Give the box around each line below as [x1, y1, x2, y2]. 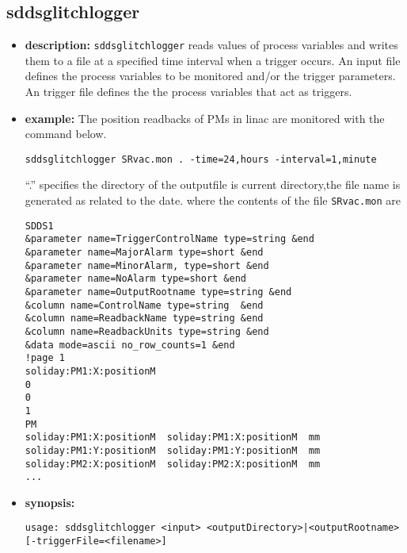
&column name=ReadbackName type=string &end [25, 313, 264, 325]
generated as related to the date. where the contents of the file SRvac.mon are [25, 192, 401, 209]
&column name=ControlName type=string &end [25, 299, 264, 311]
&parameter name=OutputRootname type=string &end [25, 286, 292, 298]
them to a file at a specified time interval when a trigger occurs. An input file [25, 52, 401, 68]
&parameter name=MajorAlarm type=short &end [25, 247, 264, 259]
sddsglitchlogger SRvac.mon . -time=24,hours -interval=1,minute [25, 153, 377, 165]
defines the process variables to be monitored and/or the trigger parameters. [25, 67, 396, 84]
